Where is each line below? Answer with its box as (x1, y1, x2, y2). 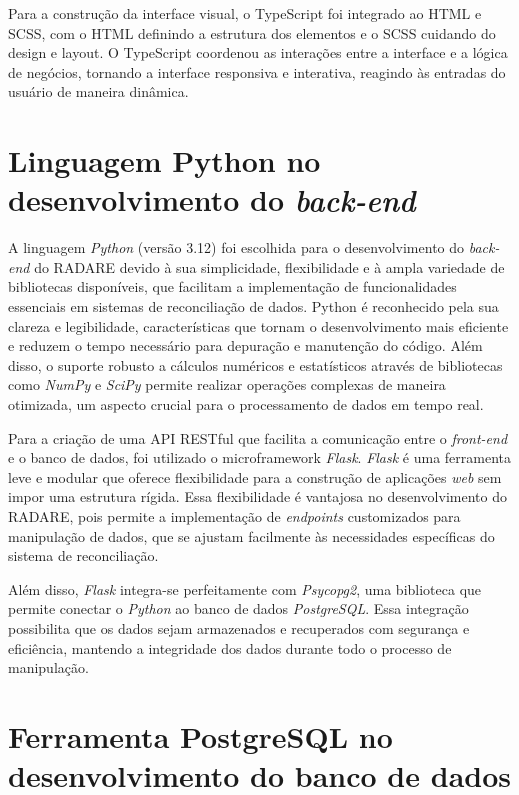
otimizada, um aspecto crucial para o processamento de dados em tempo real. (8, 394, 484, 415)
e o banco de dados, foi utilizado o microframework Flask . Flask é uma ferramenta (8, 447, 512, 468)
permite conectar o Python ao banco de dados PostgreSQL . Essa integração (8, 598, 469, 619)
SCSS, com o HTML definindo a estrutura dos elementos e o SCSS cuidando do (8, 22, 496, 43)
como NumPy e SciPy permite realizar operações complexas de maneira (8, 374, 446, 395)
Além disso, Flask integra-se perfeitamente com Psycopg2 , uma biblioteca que (8, 578, 482, 599)
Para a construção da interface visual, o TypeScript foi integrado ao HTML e (8, 3, 482, 23)
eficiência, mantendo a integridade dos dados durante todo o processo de (8, 637, 452, 658)
